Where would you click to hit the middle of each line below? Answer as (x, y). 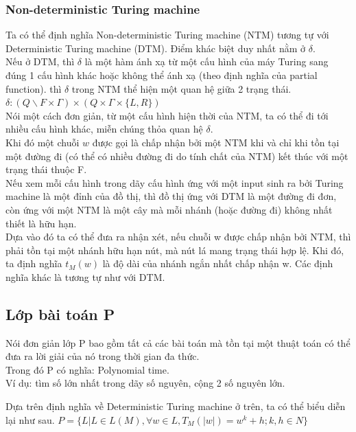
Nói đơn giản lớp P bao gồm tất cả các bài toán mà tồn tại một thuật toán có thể (178, 342)
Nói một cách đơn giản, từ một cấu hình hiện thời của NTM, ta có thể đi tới (167, 115)
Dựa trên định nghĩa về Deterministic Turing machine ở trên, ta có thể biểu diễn (176, 406)
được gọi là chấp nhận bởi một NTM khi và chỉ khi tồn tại (216, 142)
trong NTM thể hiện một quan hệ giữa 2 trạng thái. (181, 88)
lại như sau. (30, 419)
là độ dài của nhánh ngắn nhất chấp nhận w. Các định (218, 263)
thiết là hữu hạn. (41, 223)
